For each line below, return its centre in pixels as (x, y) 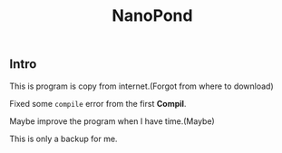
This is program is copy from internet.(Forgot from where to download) (141, 86)
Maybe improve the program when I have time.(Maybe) (112, 121)
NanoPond (152, 16)
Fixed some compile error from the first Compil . (98, 103)
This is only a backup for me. (63, 139)
